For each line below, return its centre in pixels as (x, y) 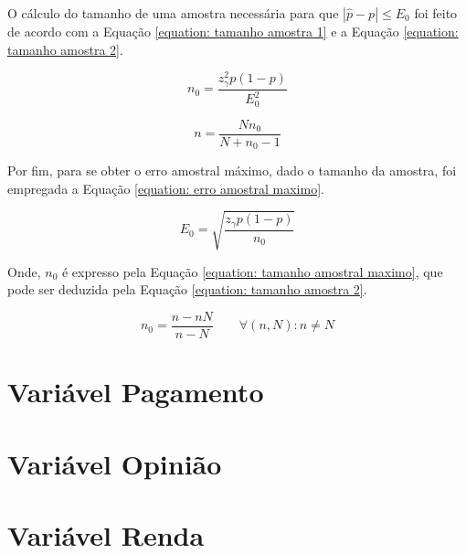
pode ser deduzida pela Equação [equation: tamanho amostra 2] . (187, 289)
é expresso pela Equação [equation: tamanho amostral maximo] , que (252, 271)
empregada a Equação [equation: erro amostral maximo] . (166, 188)
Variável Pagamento (136, 392)
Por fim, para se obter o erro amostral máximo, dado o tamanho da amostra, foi (232, 170)
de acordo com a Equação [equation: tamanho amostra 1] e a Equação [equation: (233, 31)
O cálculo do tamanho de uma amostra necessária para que (173, 13)
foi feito (436, 13)
